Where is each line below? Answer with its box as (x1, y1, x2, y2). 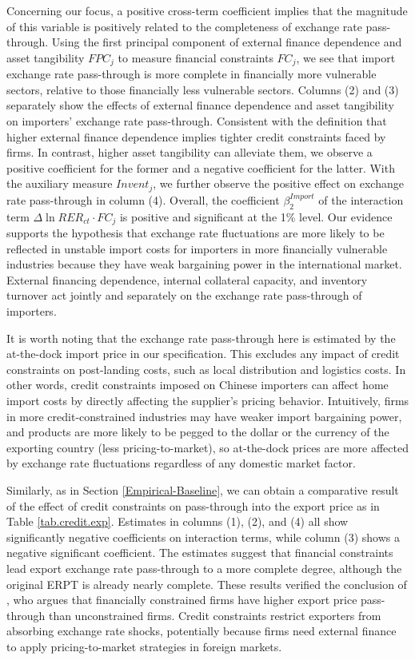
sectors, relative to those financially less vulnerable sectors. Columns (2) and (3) (6, 81, 399, 97)
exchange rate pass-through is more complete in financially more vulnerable (6, 66, 377, 82)
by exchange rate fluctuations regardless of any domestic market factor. (6, 455, 356, 471)
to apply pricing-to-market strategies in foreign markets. (6, 638, 282, 654)
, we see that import (296, 49, 396, 66)
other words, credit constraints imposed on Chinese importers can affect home (6, 376, 389, 393)
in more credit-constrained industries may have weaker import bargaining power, (6, 408, 402, 424)
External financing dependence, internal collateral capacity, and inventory (6, 271, 368, 288)
